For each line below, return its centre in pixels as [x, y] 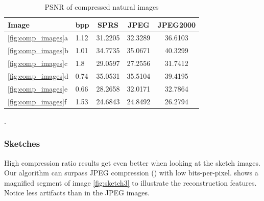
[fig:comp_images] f [37, 101]
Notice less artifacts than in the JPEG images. [77, 193]
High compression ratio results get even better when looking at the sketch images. [132, 162]
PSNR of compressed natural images [102, 7]
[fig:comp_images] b [38, 50]
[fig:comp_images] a [38, 38]
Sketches [22, 143]
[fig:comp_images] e [38, 88]
